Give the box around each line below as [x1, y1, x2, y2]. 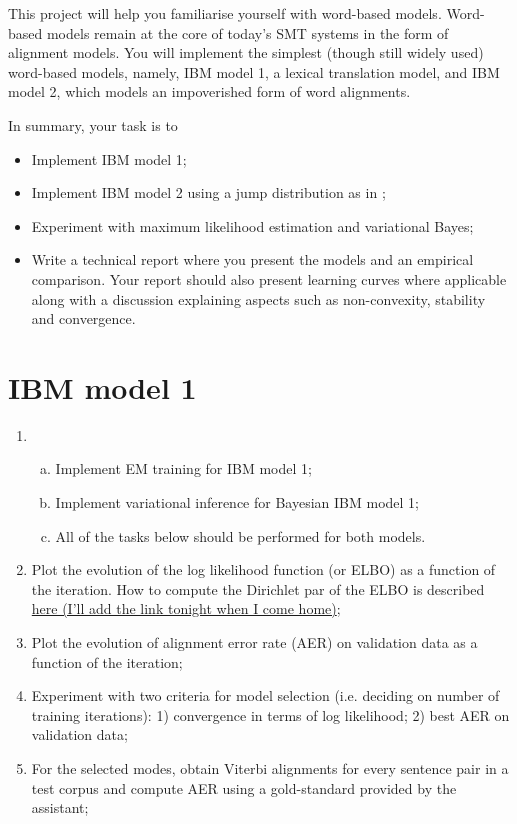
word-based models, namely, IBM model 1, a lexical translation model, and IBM [8, 61, 500, 82]
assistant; [31, 797, 89, 818]
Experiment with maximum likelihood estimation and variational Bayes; [31, 215, 474, 236]
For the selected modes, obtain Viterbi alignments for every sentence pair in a [31, 757, 509, 778]
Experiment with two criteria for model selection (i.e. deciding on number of [31, 685, 500, 706]
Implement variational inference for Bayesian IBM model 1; [55, 492, 419, 513]
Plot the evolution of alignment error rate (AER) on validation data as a [31, 632, 478, 652]
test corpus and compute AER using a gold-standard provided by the [31, 777, 457, 798]
